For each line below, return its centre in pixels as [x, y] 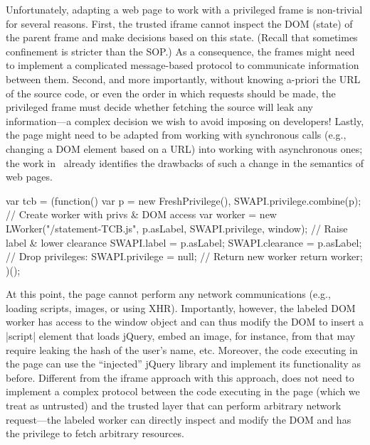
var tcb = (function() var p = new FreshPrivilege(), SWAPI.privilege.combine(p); [184, 200]
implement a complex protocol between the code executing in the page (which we [183, 391]
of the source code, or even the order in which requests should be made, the [171, 93]
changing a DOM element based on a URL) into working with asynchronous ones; [184, 148]
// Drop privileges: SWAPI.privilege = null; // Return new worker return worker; [184, 256]
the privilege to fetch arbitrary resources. [95, 433]
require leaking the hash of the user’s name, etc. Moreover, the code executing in [182, 349]
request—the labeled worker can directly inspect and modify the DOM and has [179, 419]
